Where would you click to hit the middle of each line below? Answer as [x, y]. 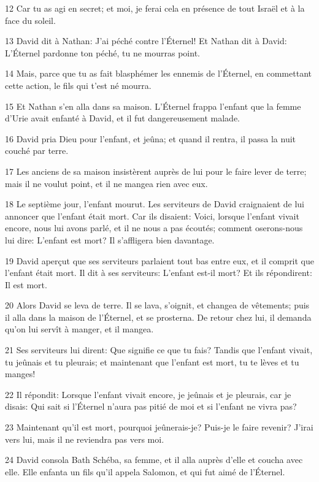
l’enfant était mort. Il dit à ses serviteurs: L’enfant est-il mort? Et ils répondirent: [159, 273]
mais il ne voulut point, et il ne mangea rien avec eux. [106, 183]
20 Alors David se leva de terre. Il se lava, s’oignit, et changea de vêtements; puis [157, 305]
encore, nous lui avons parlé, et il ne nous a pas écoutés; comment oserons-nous [154, 228]
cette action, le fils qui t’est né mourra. [78, 85]
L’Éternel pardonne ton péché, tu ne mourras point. [102, 52]
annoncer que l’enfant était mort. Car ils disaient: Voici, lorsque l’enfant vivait [152, 216]
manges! [20, 374]
